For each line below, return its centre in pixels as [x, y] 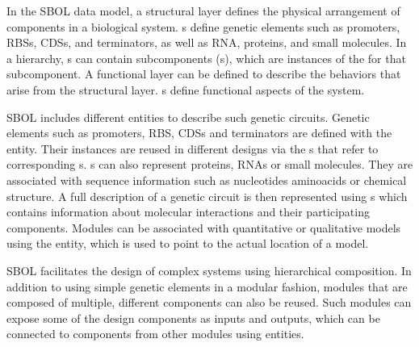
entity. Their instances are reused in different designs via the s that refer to [193, 148]
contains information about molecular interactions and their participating [188, 212]
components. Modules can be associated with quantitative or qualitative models [204, 227]
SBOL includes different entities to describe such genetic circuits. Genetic [188, 117]
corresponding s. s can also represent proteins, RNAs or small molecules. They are [210, 164]
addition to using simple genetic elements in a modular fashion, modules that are [207, 286]
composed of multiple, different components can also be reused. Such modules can [209, 302]
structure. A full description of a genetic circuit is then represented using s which [207, 196]
